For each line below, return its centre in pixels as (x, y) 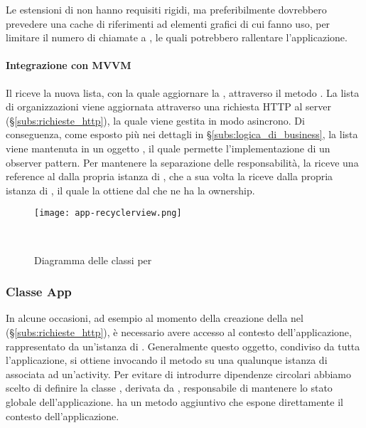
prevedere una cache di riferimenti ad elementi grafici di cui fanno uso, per (168, 23)
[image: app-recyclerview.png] (108, 213)
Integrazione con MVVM (69, 65)
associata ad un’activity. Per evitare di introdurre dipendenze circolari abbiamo (179, 374)
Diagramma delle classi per (93, 260)
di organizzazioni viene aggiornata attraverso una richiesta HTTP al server (169, 106)
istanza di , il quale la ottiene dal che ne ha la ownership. (130, 190)
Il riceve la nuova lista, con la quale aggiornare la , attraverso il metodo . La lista (183, 92)
